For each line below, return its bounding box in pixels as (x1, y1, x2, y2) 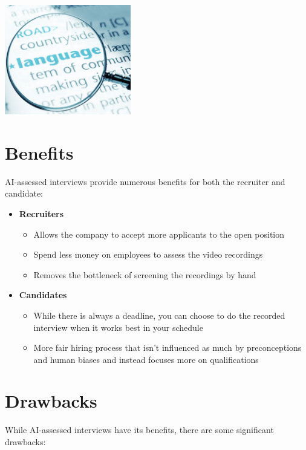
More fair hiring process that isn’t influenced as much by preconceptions (33, 341, 302, 354)
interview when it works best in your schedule (33, 321, 203, 333)
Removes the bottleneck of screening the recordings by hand (33, 268, 256, 281)
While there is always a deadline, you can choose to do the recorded (33, 308, 285, 321)
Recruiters (19, 207, 64, 220)
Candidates (19, 289, 67, 301)
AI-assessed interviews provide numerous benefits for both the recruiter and (5, 175, 285, 187)
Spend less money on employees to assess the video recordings (33, 248, 263, 261)
